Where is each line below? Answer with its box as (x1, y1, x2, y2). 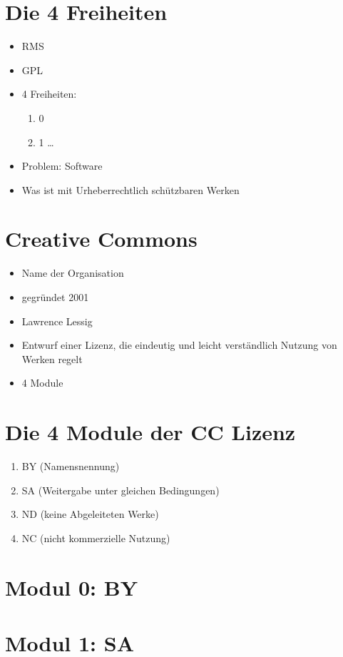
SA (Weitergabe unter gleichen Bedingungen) (21, 482, 220, 497)
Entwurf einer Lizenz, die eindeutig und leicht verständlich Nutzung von (21, 337, 337, 352)
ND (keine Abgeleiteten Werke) (21, 506, 159, 521)
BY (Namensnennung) (21, 459, 120, 474)
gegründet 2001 (21, 290, 89, 304)
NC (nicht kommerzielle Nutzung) (21, 530, 170, 545)
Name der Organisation (21, 265, 124, 280)
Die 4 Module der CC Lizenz (5, 417, 296, 447)
